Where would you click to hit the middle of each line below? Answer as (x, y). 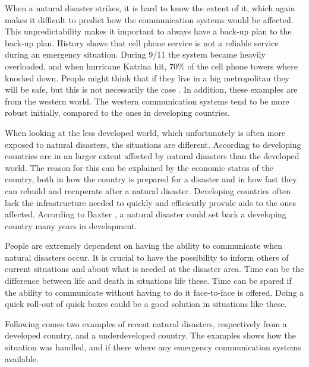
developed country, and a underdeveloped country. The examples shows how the (150, 335)
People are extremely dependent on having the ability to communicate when (144, 246)
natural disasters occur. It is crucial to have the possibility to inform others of (147, 257)
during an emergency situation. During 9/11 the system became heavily (135, 54)
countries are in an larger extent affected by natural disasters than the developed (152, 156)
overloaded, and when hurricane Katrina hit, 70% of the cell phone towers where (152, 66)
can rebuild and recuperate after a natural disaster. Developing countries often (148, 190)
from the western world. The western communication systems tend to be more (147, 101)
